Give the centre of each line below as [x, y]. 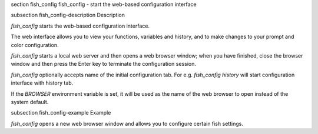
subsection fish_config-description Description [68, 15]
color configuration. [35, 45]
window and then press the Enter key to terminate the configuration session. [104, 64]
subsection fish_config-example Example [61, 113]
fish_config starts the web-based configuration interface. [80, 26]
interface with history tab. [42, 83]
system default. [30, 102]
